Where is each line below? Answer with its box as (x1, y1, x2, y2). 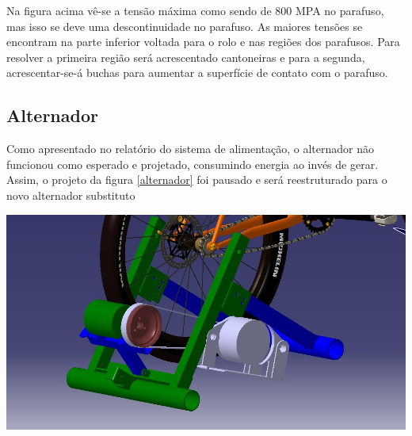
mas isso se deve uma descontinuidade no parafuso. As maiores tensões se (6, 17, 363, 34)
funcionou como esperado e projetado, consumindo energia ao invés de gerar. (6, 155, 379, 172)
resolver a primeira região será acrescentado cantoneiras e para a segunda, (6, 48, 365, 65)
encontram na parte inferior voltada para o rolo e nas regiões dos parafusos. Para (6, 33, 400, 50)
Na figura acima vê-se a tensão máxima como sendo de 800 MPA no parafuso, (6, 2, 384, 18)
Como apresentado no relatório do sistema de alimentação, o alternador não (6, 140, 374, 157)
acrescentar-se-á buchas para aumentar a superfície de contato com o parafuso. (6, 64, 388, 81)
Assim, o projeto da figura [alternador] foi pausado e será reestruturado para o (6, 171, 387, 188)
